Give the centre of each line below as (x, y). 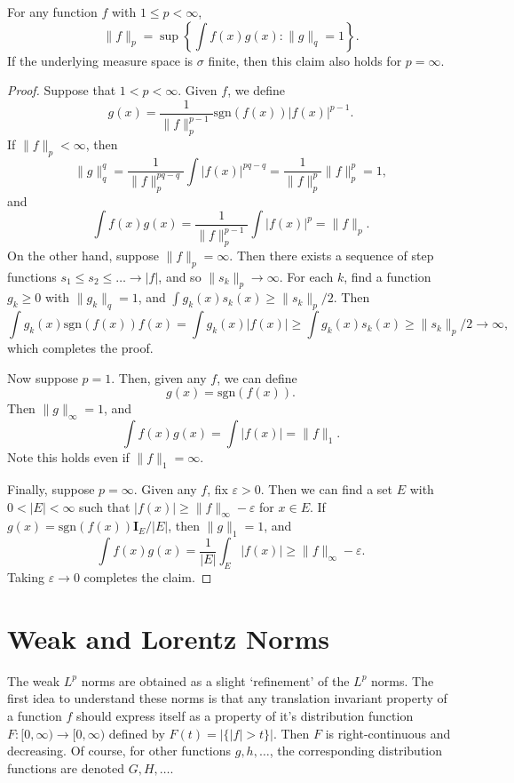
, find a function (387, 276)
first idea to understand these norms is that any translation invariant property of (227, 698)
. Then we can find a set (326, 489)
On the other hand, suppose (83, 255)
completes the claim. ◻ (148, 577)
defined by (137, 733)
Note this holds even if (68, 457)
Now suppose (43, 377)
